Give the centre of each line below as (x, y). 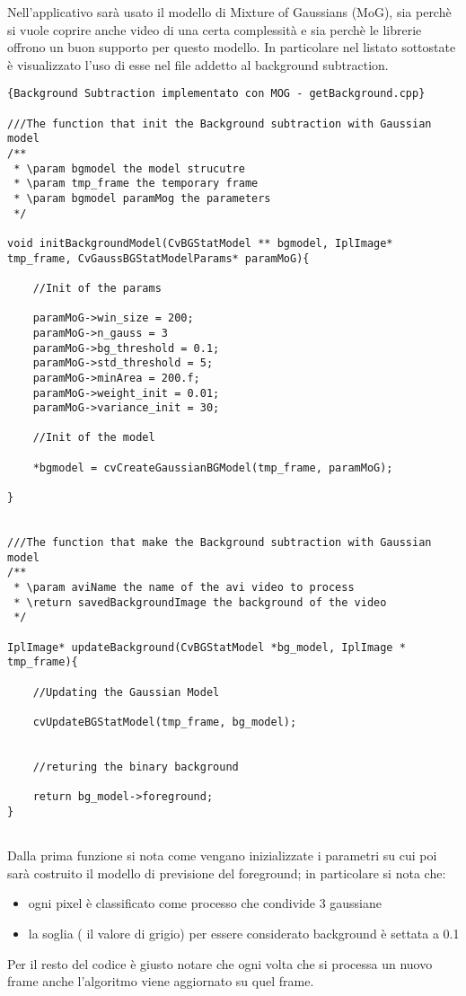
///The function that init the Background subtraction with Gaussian (220, 123)
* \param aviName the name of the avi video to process (184, 588)
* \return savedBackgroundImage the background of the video (200, 602)
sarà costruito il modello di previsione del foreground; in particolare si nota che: (227, 873)
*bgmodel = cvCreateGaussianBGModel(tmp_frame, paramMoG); (213, 467)
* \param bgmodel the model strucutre (129, 168)
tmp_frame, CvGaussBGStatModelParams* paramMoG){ (158, 258)
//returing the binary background (136, 767)
